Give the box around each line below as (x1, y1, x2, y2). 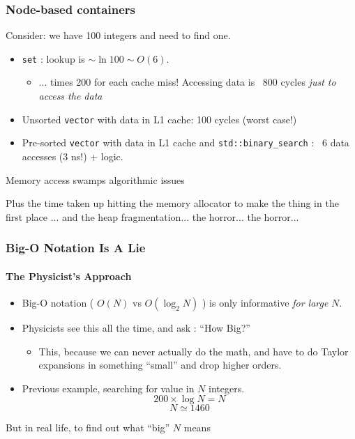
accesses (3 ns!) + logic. (22, 148, 123, 163)
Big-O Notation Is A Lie (6, 239, 146, 256)
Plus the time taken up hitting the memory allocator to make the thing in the (6, 196, 339, 210)
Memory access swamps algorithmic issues (6, 172, 185, 187)
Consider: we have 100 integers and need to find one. (6, 28, 231, 43)
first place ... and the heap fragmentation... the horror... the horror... (6, 209, 299, 224)
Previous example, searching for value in (22, 380, 195, 395)
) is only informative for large (202, 295, 328, 309)
